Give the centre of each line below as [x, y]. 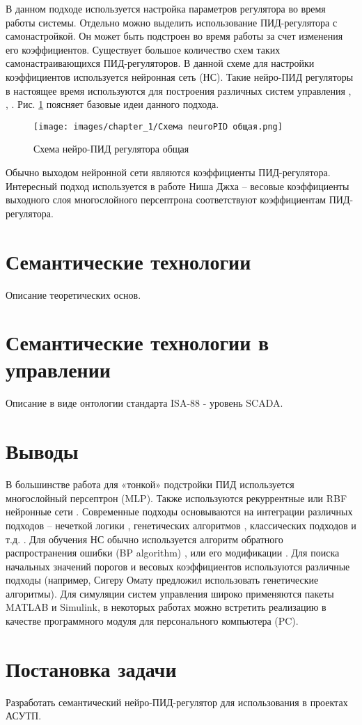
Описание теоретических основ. [73, 294]
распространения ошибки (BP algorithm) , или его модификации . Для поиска [173, 553]
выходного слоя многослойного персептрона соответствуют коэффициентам [166, 200]
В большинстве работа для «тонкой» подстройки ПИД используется [150, 484]
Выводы [42, 451]
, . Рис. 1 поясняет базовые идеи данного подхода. [112, 104]
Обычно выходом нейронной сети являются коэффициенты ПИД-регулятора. [168, 172]
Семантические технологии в [137, 342]
